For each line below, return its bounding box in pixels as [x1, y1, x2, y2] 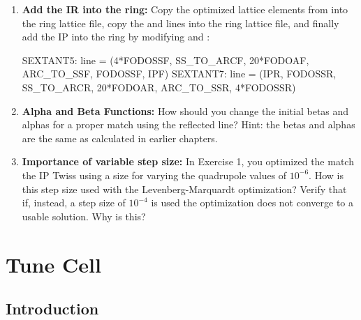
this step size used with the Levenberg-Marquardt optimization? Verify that [22, 181, 347, 196]
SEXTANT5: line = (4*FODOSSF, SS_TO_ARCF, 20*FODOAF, [22, 52, 309, 67]
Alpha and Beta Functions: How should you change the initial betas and [22, 103, 349, 118]
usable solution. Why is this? [22, 208, 146, 223]
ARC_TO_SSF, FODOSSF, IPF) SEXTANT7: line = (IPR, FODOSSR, [22, 66, 337, 81]
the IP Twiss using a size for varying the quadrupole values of [22, 167, 287, 182]
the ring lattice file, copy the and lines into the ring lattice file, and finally [22, 15, 339, 30]
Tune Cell [6, 250, 101, 278]
